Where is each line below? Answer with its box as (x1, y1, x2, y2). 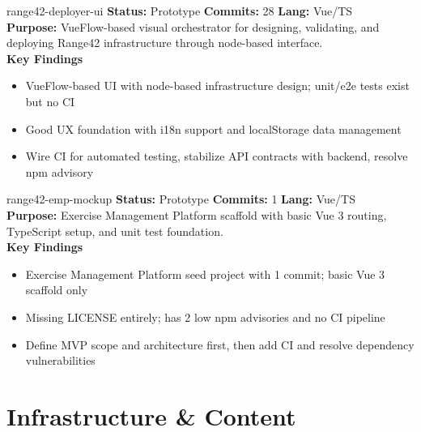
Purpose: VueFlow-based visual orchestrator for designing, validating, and (6, 18, 380, 35)
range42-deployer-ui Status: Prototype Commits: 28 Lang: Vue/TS (6, 2, 353, 19)
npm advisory (25, 163, 94, 180)
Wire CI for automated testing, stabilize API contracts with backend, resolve (25, 148, 408, 165)
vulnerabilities (25, 352, 96, 369)
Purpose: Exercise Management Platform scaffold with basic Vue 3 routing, (6, 206, 387, 223)
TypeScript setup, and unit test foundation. (6, 222, 223, 239)
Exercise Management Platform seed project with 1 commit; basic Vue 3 (25, 265, 385, 282)
